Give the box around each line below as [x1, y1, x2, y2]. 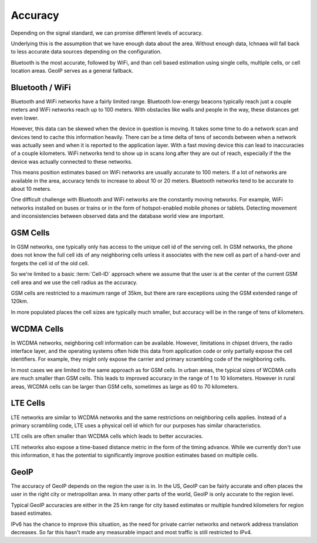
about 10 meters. [11, 185, 52, 192]
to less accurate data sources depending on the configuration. [11, 48, 162, 55]
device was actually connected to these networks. [11, 158, 133, 165]
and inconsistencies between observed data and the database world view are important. [11, 213, 225, 220]
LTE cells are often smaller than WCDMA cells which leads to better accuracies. [11, 433, 204, 440]
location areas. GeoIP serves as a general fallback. [11, 68, 134, 75]
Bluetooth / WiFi [11, 82, 71, 92]
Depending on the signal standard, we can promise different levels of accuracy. [11, 29, 203, 36]
